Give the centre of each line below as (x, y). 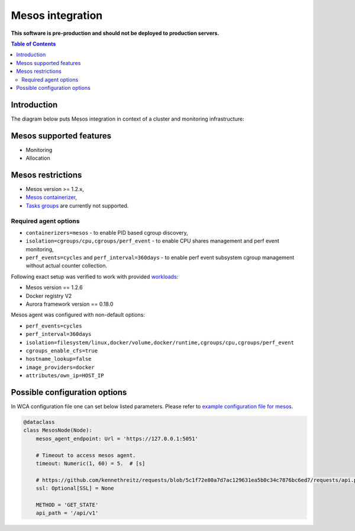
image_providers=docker (60, 367)
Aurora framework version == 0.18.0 (70, 304)
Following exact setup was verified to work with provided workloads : (95, 276)
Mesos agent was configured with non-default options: (78, 315)
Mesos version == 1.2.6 (54, 287)
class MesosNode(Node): (58, 430)
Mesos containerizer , (51, 197)
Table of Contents (33, 44)
